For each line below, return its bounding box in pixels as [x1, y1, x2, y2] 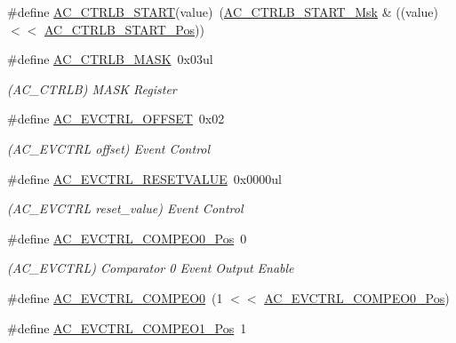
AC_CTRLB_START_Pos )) [44, 20, 204, 38]
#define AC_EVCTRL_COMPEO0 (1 [7, 288, 223, 307]
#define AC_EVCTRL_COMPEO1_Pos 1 [7, 318, 247, 337]
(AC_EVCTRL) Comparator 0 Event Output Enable [7, 259, 294, 277]
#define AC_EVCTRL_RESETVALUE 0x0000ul [7, 169, 282, 187]
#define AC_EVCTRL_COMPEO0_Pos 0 [7, 228, 247, 247]
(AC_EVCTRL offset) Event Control [7, 139, 211, 157]
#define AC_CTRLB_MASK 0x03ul [7, 50, 213, 68]
